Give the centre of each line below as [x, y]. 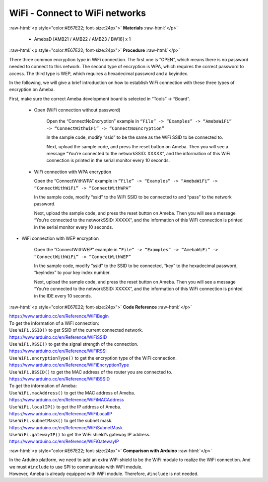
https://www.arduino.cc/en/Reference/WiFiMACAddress [67, 400]
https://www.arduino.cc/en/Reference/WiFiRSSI [58, 351]
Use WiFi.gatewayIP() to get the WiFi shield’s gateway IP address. [80, 435]
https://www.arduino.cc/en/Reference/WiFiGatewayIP [64, 441]
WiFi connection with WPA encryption [73, 172]
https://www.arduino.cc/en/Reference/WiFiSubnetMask [66, 427]
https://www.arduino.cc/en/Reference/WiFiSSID [58, 337]
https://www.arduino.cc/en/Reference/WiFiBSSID [60, 379]
